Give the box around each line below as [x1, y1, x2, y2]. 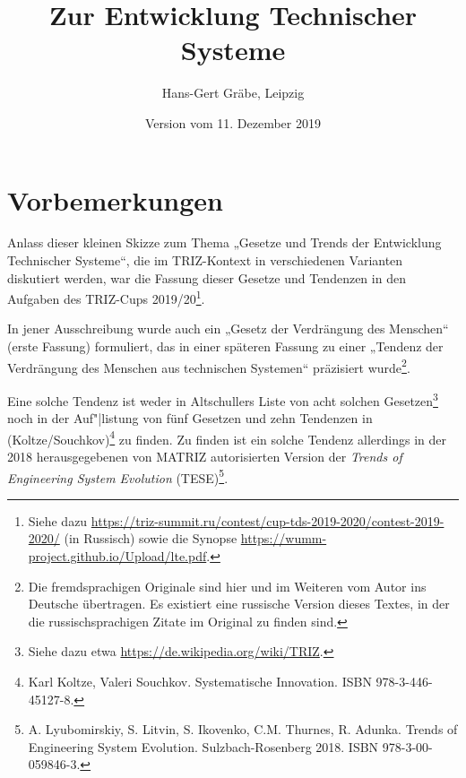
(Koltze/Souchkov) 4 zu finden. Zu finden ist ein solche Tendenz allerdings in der [7, 427, 446, 448]
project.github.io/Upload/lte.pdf [28, 547, 207, 566]
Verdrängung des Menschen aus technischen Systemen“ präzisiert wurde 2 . [7, 355, 410, 376]
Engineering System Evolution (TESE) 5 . [7, 465, 229, 487]
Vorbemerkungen [7, 181, 223, 218]
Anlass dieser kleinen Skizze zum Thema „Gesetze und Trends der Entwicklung [7, 233, 442, 252]
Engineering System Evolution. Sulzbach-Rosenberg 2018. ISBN [28, 737, 379, 756]
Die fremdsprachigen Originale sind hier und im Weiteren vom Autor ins [28, 576, 427, 595]
